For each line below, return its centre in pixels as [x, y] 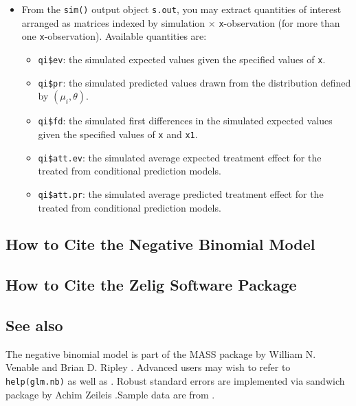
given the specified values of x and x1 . [118, 134]
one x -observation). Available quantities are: [114, 36]
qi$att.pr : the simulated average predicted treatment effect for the [181, 193]
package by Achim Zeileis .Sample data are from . [110, 394]
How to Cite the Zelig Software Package [151, 285]
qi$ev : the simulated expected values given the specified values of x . [182, 59]
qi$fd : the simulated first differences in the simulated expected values [185, 121]
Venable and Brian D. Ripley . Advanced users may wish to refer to [148, 367]
